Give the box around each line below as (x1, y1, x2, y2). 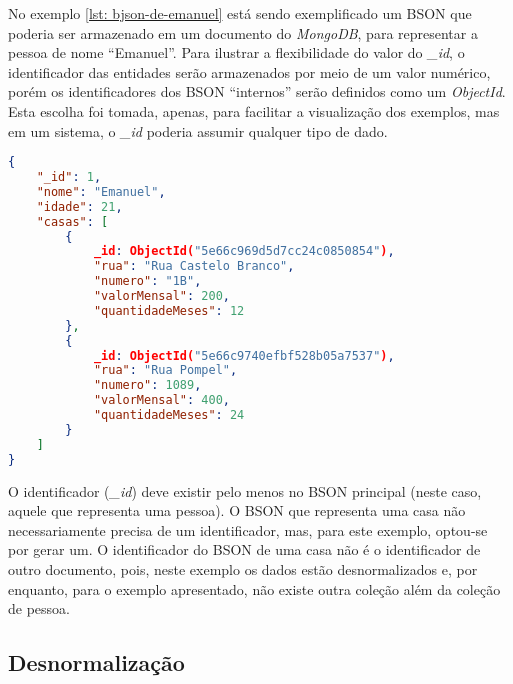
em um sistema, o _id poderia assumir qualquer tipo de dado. (8, 120, 388, 141)
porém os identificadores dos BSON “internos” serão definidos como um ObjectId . (8, 81, 506, 102)
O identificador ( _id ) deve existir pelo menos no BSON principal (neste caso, (8, 480, 482, 501)
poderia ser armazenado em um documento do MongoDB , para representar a (8, 22, 478, 43)
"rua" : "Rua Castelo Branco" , (93, 259, 295, 274)
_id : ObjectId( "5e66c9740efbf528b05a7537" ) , (93, 348, 395, 363)
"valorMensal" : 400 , (93, 393, 230, 408)
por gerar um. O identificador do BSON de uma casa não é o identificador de (8, 539, 481, 560)
